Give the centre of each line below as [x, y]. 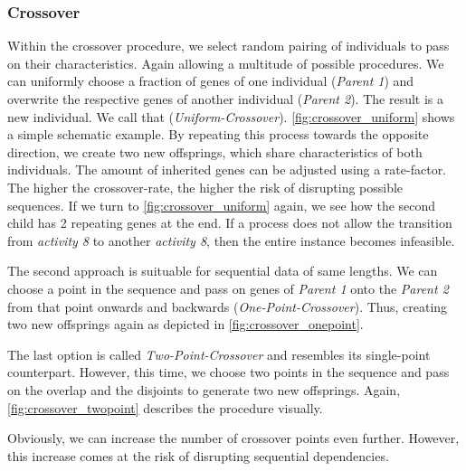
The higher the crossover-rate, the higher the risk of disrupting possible [205, 187]
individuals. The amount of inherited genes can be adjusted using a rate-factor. [227, 170]
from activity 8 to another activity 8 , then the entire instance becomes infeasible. [231, 240]
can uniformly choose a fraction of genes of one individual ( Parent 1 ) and [211, 81]
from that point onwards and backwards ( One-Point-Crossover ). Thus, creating [228, 306]
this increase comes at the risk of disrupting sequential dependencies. [198, 455]
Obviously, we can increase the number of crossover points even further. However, [233, 438]
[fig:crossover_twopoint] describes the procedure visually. [165, 407]
